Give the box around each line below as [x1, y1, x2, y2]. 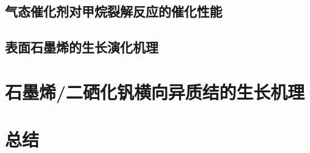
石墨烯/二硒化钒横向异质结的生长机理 [5, 79, 305, 104]
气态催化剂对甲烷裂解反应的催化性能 [5, 2, 222, 21]
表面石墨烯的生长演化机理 [5, 38, 158, 56]
